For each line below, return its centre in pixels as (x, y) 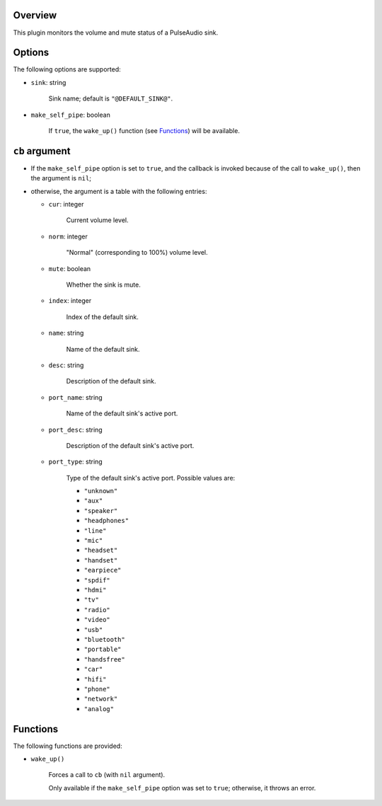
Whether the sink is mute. (103, 285)
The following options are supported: (67, 69)
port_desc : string (75, 430)
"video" (97, 620)
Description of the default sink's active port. (130, 445)
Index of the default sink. (103, 317)
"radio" (97, 610)
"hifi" (95, 679)
